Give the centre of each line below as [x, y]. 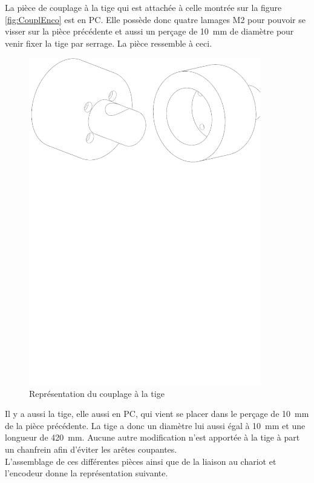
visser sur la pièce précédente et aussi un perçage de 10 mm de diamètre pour [149, 31]
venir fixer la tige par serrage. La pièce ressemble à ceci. [109, 43]
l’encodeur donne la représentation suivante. [87, 473]
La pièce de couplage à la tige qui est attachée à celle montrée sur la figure [143, 7]
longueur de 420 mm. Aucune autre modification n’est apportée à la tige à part [152, 437]
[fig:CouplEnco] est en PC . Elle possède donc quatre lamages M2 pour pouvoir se [155, 19]
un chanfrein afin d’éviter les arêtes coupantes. [91, 449]
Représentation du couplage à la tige [97, 393]
